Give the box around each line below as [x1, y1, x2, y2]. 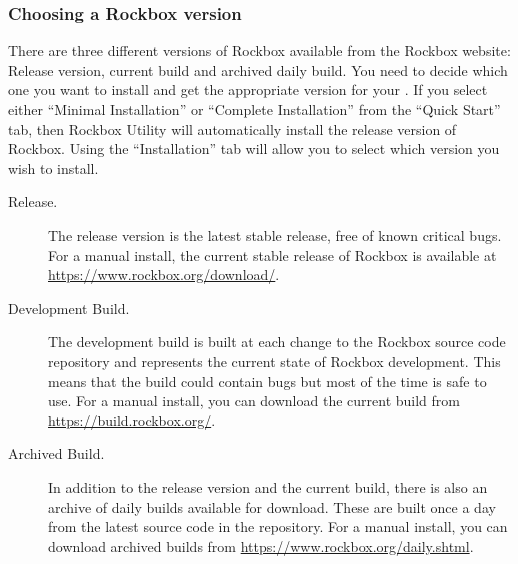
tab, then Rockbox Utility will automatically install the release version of [8, 118, 457, 139]
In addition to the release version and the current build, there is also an [48, 476, 488, 497]
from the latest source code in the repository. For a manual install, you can [48, 516, 508, 537]
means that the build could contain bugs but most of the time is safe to [48, 370, 487, 391]
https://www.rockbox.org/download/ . [48, 264, 280, 285]
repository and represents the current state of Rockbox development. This [48, 350, 501, 371]
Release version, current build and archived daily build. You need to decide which [8, 59, 508, 80]
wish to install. [8, 157, 99, 178]
